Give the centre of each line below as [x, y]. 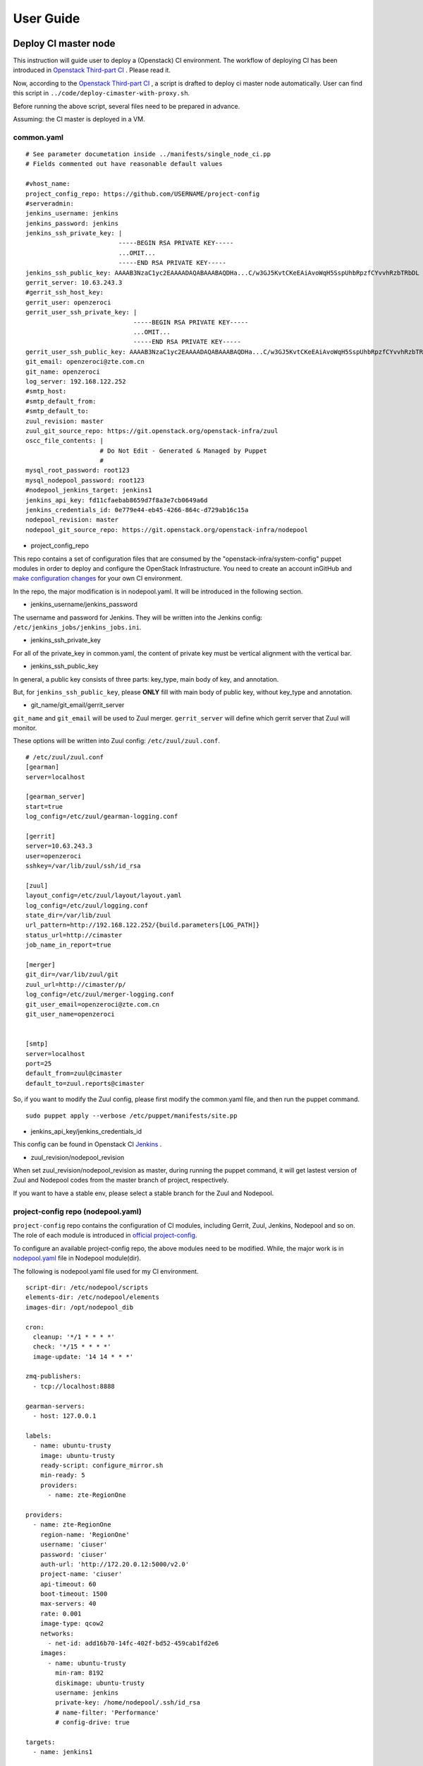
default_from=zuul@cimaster [74, 1073]
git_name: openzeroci [63, 372]
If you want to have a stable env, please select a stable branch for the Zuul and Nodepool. [143, 1193]
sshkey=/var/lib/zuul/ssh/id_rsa [83, 866]
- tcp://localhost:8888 [74, 1386]
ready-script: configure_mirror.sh [102, 1465]
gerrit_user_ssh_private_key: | [81, 312]
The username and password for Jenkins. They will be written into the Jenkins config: [138, 617]
